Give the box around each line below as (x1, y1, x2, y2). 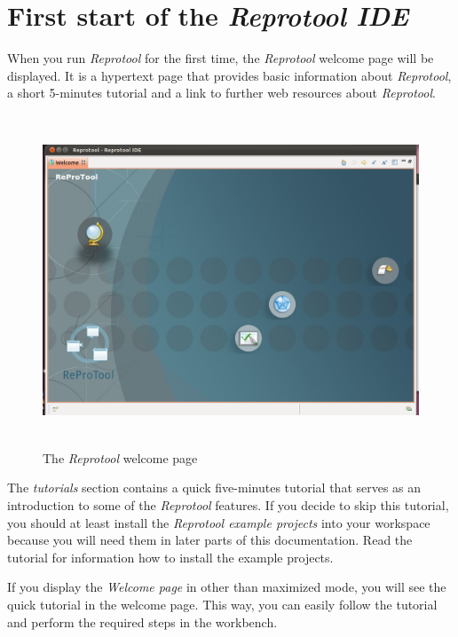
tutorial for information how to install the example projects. (7, 547, 334, 566)
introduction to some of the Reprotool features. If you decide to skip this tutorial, (7, 496, 449, 515)
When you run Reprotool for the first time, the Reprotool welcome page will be (7, 49, 434, 67)
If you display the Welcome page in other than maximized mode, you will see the (7, 578, 446, 596)
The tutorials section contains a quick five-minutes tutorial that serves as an (7, 478, 422, 497)
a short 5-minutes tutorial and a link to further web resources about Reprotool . (7, 83, 436, 102)
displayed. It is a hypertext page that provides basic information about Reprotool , (7, 66, 452, 84)
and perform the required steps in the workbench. (7, 612, 278, 631)
